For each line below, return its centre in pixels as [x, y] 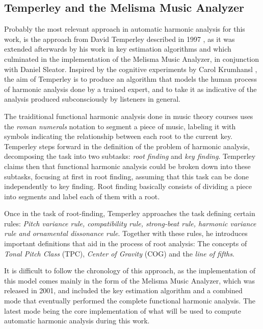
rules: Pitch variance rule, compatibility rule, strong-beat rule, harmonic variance [130, 223]
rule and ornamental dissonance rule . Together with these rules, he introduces [126, 233]
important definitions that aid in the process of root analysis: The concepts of [126, 243]
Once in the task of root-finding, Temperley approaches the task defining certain [130, 213]
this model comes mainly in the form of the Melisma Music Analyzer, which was [129, 280]
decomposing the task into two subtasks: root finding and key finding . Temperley [130, 156]
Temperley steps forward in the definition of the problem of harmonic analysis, [127, 146]
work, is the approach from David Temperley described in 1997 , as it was [120, 39]
